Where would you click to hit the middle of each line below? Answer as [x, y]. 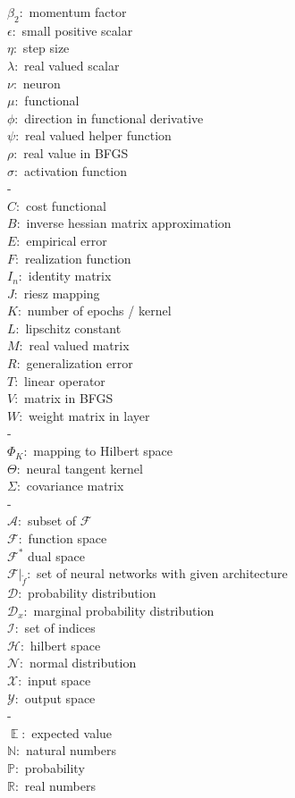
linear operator [65, 380]
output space [60, 697]
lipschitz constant [73, 328]
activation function [76, 170]
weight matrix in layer [89, 415]
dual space [56, 555]
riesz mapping [62, 293]
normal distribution [83, 663]
